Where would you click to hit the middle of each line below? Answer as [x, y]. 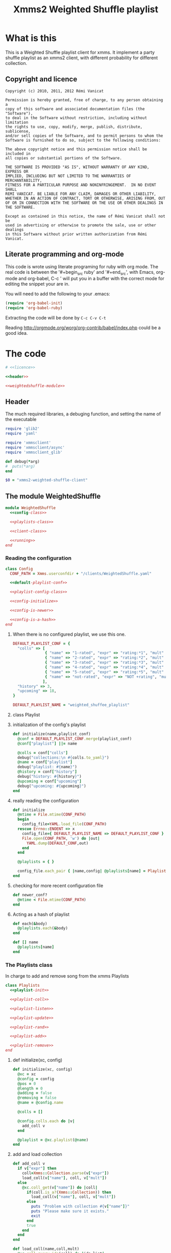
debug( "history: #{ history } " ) [50, 777]
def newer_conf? [30, 895]
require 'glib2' [22, 429]
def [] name [25, 942]
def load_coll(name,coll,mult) [46, 1249]
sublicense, [18, 131]
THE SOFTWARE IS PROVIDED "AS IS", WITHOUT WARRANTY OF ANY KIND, [77, 167]
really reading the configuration [46, 800]
